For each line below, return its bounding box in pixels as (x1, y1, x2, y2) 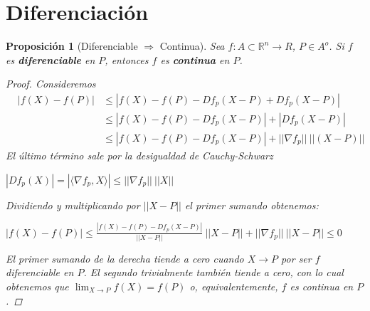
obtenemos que (6, 279, 69, 293)
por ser (281, 251, 312, 265)
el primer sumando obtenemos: (184, 197, 319, 212)
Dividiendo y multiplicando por (6, 197, 140, 212)
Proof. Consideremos (6, 76, 96, 91)
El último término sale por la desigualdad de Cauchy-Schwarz (6, 148, 273, 162)
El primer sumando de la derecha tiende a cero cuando (6, 251, 244, 265)
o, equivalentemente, (189, 279, 278, 293)
